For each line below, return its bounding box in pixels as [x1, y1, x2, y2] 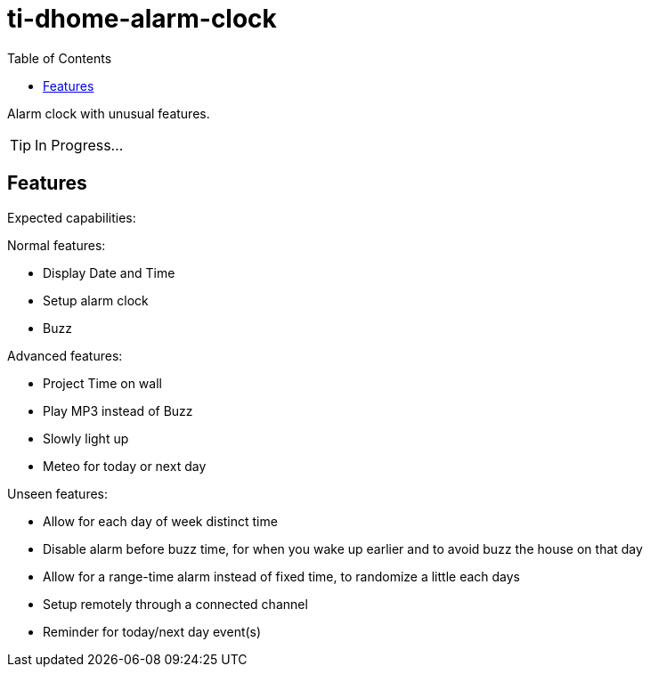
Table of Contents [7, 50, 112, 66]
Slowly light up [43, 430, 129, 446]
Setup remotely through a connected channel [43, 596, 308, 612]
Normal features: [7, 237, 106, 253]
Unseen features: [7, 485, 109, 501]
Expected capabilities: [7, 209, 136, 225]
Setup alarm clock [43, 292, 149, 308]
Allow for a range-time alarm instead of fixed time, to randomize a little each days [43, 568, 521, 584]
